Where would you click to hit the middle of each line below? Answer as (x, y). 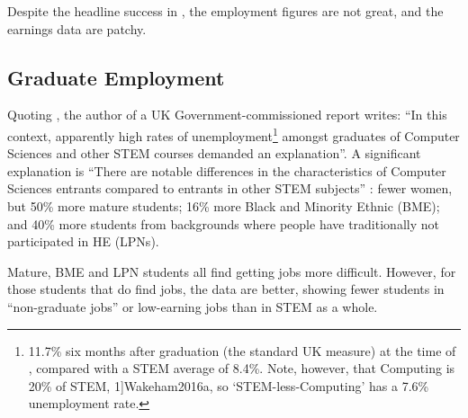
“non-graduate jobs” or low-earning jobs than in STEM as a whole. (193, 306)
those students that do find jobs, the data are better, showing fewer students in (226, 289)
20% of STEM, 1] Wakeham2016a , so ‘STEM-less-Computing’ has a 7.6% (229, 385)
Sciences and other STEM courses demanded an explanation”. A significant (214, 153)
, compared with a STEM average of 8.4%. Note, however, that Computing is (242, 368)
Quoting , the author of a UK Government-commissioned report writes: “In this (227, 115)
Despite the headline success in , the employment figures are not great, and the (225, 11)
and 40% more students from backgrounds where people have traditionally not (223, 223)
